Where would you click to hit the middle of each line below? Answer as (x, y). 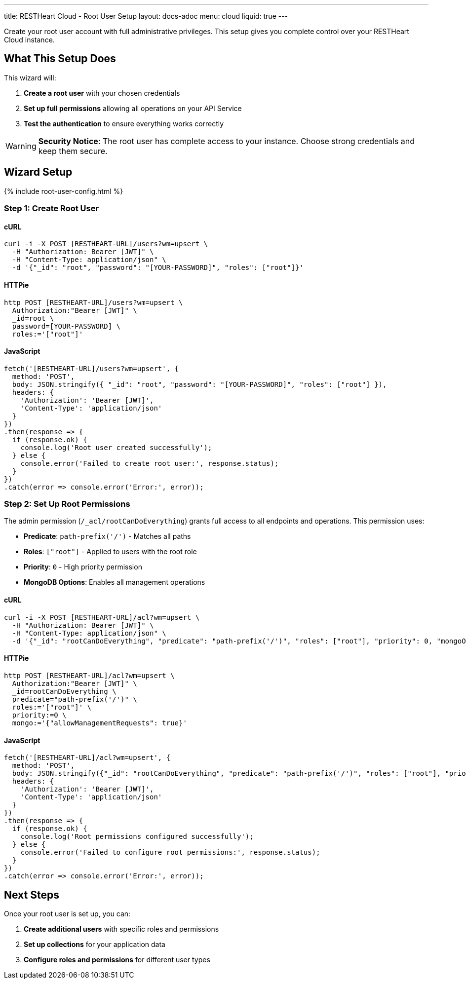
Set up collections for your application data (95, 944)
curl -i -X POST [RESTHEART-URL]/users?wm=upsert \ (106, 244)
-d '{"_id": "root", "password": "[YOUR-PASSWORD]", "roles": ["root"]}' (158, 268)
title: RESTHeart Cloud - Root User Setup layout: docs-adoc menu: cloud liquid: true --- (146, 16)
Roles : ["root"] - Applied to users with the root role (110, 552)
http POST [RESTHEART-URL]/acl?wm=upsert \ (89, 675)
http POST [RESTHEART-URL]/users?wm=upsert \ (94, 302)
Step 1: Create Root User (52, 208)
